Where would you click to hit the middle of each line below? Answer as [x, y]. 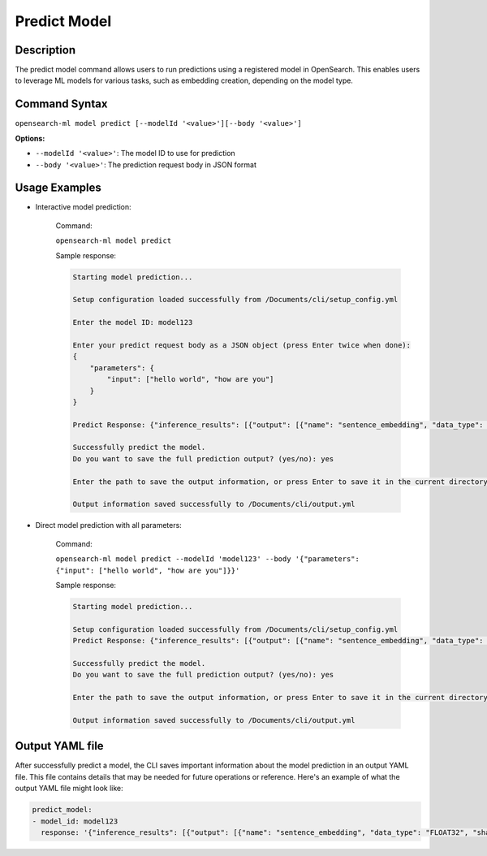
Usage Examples [58, 188]
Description [45, 50]
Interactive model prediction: [83, 207]
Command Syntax [61, 104]
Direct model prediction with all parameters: [108, 525]
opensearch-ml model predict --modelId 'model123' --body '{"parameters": [208, 559]
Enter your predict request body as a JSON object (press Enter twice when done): [242, 345]
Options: [30, 138]
